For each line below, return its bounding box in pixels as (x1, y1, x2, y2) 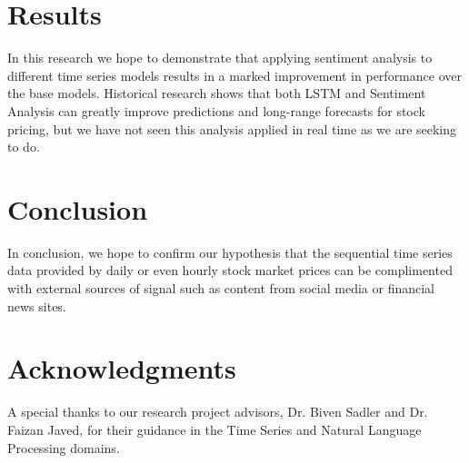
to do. (7, 137, 40, 156)
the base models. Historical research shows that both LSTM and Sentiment (7, 84, 426, 103)
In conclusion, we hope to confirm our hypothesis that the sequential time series (7, 242, 453, 261)
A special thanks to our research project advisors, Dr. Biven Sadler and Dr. (7, 402, 428, 421)
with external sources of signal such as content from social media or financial (7, 279, 434, 297)
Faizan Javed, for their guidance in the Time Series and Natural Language (7, 419, 422, 438)
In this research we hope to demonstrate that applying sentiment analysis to (7, 48, 433, 67)
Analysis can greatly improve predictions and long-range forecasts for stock (7, 101, 425, 120)
